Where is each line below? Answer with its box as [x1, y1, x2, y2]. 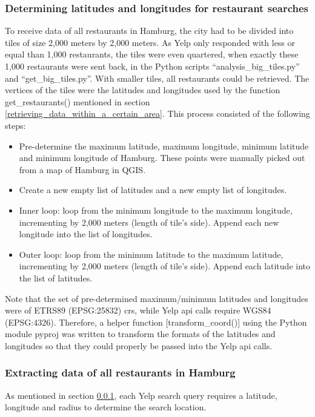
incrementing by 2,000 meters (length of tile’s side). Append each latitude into [19, 260, 310, 272]
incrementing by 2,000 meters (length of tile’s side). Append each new [19, 215, 279, 228]
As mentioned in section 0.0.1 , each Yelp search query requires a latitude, [5, 389, 277, 401]
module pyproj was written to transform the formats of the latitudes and [5, 327, 276, 340]
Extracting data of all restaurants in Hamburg [5, 365, 236, 380]
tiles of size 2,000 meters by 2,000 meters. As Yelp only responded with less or [5, 36, 296, 48]
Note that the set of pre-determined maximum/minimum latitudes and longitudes [5, 292, 308, 304]
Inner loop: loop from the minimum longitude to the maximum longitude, [19, 203, 293, 216]
